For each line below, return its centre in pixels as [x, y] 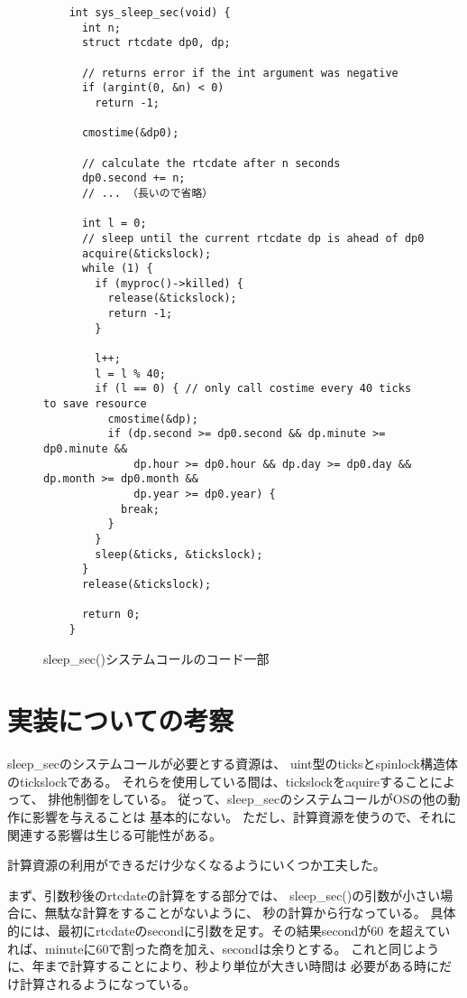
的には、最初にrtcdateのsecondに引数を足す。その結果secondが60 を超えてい [229, 931]
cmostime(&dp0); [130, 133]
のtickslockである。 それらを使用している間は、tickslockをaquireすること [219, 781]
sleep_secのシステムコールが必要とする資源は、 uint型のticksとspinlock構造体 [233, 764]
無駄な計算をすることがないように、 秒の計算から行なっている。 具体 [250, 913]
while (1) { [117, 269]
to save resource [95, 404]
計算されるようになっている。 [108, 983]
